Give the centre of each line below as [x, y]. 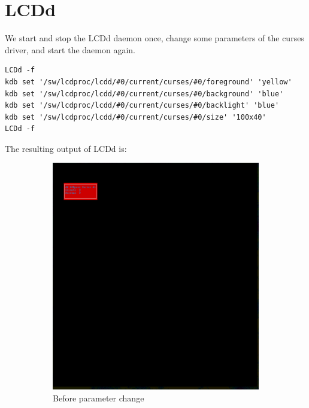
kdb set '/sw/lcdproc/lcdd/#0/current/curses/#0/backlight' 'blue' [142, 106]
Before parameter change [99, 398]
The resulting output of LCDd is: [66, 148]
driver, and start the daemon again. [70, 49]
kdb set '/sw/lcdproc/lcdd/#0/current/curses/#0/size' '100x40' [136, 117]
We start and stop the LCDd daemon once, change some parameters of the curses [154, 38]
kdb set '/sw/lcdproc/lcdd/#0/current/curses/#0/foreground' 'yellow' [149, 82]
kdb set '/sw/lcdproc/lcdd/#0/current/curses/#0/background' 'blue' [144, 94]
